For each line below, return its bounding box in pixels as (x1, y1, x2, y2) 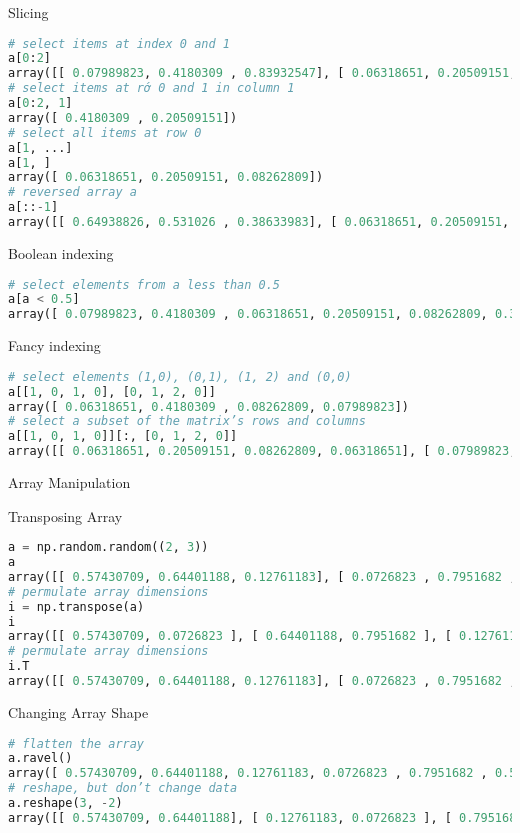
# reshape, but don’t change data (8, 781, 238, 796)
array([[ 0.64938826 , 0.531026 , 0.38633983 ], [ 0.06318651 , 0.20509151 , (8, 215, 510, 230)
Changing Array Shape (8, 701, 149, 722)
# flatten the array (8, 736, 145, 751)
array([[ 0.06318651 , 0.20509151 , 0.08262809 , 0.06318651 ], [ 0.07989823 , (8, 444, 517, 459)
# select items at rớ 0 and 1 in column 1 (8, 81, 295, 96)
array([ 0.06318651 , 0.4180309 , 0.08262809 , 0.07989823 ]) (8, 399, 409, 414)
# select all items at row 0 (8, 125, 202, 140)
